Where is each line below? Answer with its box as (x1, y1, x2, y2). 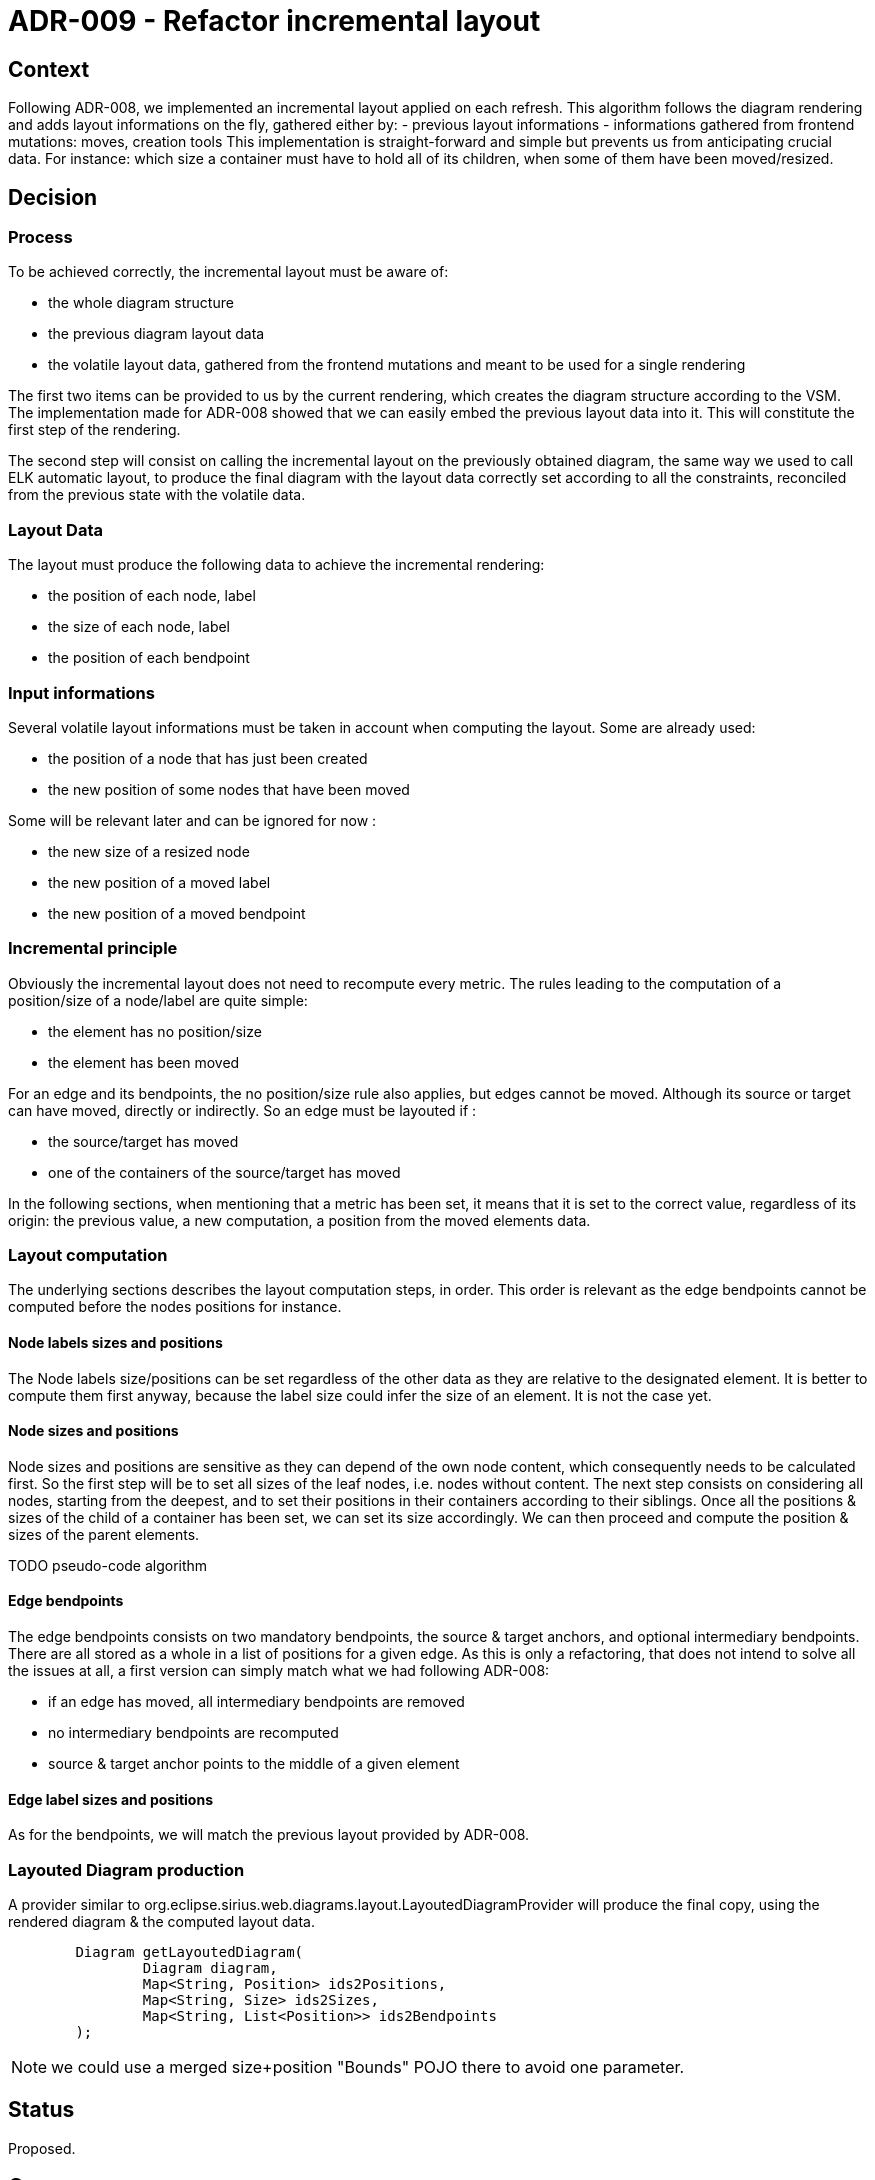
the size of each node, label (48, 618, 230, 636)
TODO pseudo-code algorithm (8, 1556, 208, 1574)
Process (8, 227, 73, 248)
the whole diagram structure (48, 294, 234, 312)
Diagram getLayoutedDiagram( (75, 1944, 304, 1961)
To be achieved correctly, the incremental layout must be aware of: (8, 263, 449, 281)
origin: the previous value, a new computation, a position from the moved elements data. (8, 1211, 591, 1229)
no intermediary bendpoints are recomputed (48, 1724, 339, 1742)
